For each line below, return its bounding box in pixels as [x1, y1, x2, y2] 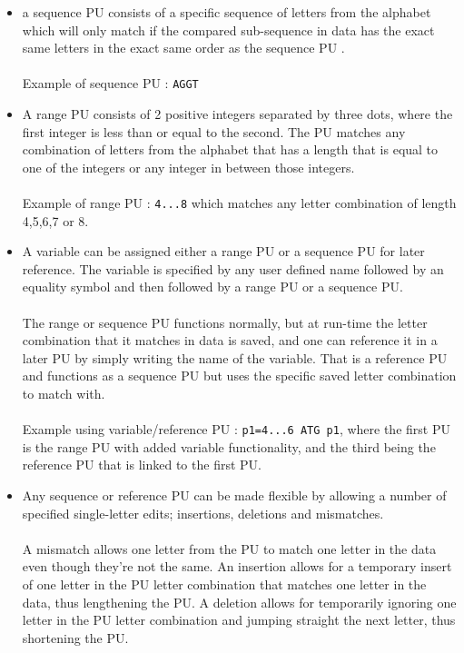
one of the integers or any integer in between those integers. [22, 157, 355, 176]
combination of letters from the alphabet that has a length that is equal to [22, 140, 439, 159]
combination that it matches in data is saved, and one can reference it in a [22, 331, 438, 350]
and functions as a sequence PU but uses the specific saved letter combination [22, 366, 457, 385]
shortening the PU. [22, 628, 129, 647]
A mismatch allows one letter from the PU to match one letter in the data [22, 539, 437, 558]
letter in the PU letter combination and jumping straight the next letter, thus [22, 610, 456, 629]
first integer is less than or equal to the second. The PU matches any [22, 122, 406, 141]
